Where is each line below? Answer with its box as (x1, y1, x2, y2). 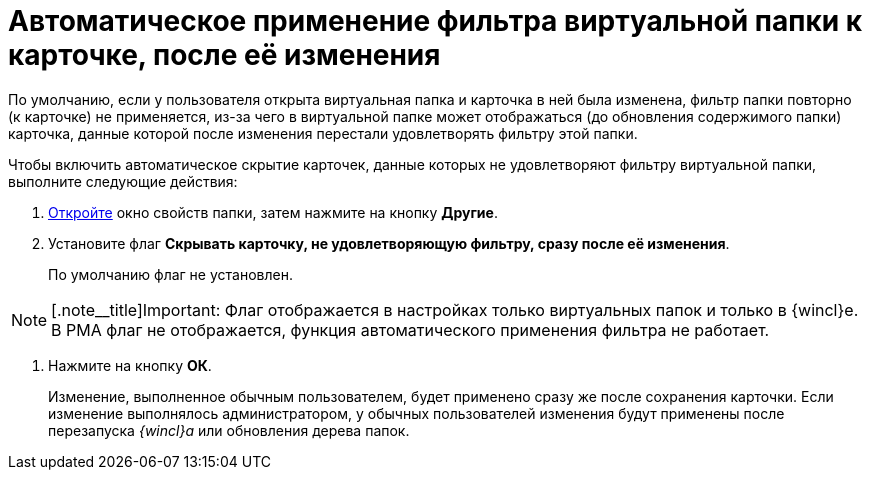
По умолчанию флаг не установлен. (48, 265, 293, 283)
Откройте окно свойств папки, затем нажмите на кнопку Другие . (48, 203, 498, 221)
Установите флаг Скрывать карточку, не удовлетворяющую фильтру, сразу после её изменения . (48, 234, 730, 252)
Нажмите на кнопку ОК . (48, 356, 212, 374)
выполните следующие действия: (8, 172, 238, 190)
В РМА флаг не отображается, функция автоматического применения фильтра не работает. (51, 319, 770, 340)
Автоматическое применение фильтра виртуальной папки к (8, 4, 863, 38)
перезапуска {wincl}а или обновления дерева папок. (48, 421, 410, 439)
